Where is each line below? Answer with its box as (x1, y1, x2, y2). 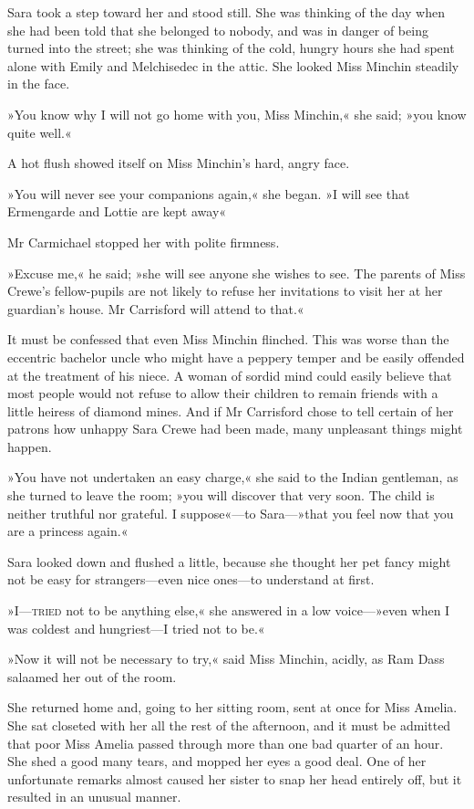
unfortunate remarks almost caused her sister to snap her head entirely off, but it (7, 769, 462, 788)
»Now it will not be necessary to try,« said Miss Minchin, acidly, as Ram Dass (7, 649, 445, 668)
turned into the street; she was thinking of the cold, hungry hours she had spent (7, 38, 455, 58)
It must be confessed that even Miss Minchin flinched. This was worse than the (7, 330, 449, 349)
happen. (7, 436, 52, 456)
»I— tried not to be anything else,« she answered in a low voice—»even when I (7, 601, 450, 620)
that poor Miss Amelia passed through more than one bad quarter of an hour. (7, 733, 444, 752)
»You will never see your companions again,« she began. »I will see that (7, 184, 410, 203)
